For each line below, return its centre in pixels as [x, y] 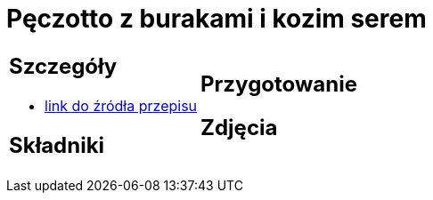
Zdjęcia [239, 127]
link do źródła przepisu [121, 105]
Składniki [57, 145]
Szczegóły [63, 66]
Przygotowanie [279, 84]
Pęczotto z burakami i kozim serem [216, 19]
